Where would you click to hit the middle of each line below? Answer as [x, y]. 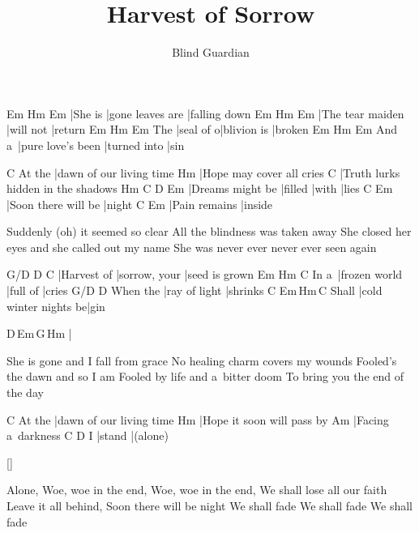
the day [25, 392]
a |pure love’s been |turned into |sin [96, 145]
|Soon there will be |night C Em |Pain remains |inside [140, 204]
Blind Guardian [211, 52]
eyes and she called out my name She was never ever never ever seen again [192, 247]
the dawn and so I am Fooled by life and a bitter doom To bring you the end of [205, 376]
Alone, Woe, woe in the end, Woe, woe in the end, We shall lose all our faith [197, 490]
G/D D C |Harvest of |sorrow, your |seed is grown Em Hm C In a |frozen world [205, 274]
